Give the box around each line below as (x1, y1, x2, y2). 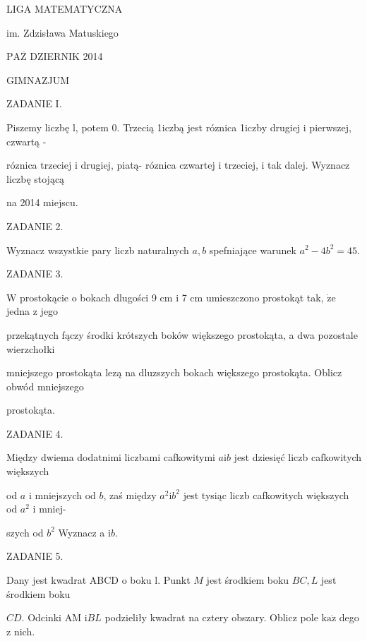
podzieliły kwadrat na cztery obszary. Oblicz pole (104, 610, 318, 625)
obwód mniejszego (6, 378, 84, 393)
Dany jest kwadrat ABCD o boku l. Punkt (6, 573, 191, 587)
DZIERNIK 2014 (30, 49, 103, 64)
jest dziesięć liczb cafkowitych (234, 450, 362, 465)
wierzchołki (6, 341, 55, 356)
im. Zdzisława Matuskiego (6, 25, 119, 40)
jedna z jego (6, 304, 59, 318)
